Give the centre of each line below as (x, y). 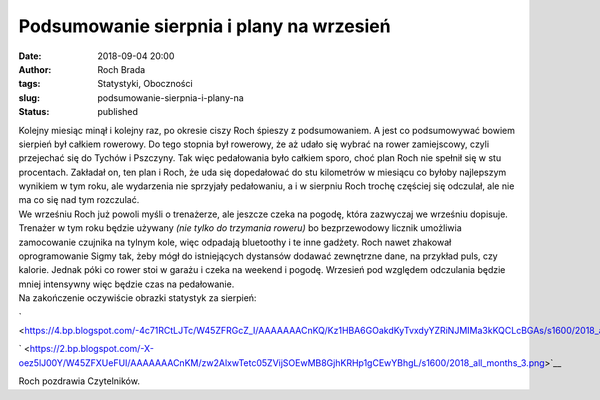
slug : (29, 97)
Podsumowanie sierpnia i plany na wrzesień (204, 26)
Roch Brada (121, 69)
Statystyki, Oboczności (145, 84)
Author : (35, 69)
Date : (30, 56)
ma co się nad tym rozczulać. (79, 200)
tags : (29, 84)
